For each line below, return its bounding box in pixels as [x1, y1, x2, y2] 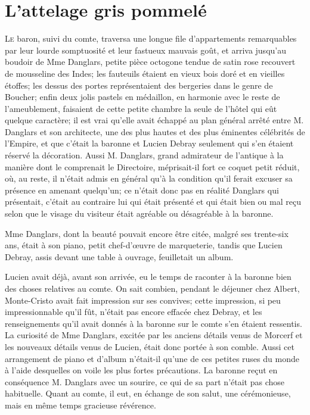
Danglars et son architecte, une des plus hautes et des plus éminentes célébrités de [5, 125, 305, 138]
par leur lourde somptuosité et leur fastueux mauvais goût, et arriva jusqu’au [5, 43, 286, 56]
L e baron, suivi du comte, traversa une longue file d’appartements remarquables [5, 32, 297, 45]
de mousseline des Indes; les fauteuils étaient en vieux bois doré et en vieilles [5, 67, 285, 79]
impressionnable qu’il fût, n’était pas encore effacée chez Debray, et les [5, 305, 262, 318]
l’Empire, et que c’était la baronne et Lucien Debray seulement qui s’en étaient [5, 137, 294, 149]
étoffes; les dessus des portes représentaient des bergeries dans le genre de [5, 79, 273, 91]
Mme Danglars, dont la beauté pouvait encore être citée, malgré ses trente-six [5, 227, 289, 239]
